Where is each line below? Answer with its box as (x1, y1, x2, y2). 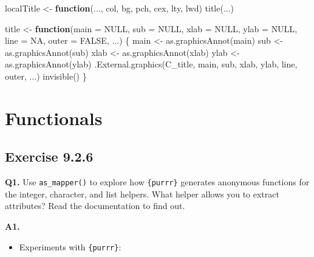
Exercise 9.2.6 (5, 147, 94, 166)
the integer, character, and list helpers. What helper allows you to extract (5, 187, 279, 200)
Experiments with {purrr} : (19, 240, 121, 253)
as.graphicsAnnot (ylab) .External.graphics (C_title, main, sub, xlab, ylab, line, (5, 58, 298, 70)
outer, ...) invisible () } (5, 69, 87, 82)
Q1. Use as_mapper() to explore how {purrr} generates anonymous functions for (5, 176, 310, 188)
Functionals (5, 105, 103, 130)
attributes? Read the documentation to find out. (5, 199, 185, 212)
